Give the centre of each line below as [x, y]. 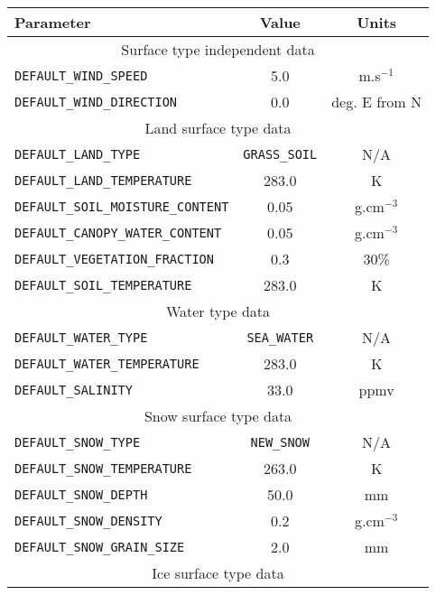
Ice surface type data [218, 573]
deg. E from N [377, 102]
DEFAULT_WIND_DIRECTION [96, 102]
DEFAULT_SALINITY [74, 390]
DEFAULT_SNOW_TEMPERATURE [103, 468]
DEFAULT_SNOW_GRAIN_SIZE [100, 547]
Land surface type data [218, 128]
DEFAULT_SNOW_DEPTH [81, 494]
